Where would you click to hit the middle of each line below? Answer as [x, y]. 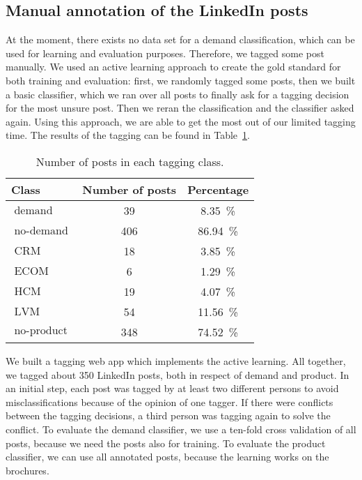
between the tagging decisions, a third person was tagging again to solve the [168, 415]
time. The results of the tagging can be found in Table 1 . [128, 135]
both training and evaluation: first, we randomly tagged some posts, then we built [181, 80]
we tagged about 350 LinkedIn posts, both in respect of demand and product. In [178, 374]
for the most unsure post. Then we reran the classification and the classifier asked [180, 108]
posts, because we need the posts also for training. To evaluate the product [166, 443]
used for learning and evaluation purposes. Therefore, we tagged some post [165, 53]
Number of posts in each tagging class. [130, 161]
